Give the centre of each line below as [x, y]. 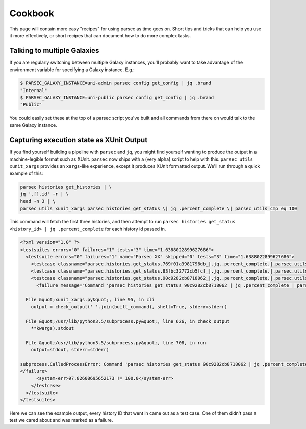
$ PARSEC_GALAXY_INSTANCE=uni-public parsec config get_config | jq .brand [117, 97]
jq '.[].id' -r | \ [44, 194]
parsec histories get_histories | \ [66, 187]
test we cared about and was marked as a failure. [61, 420]
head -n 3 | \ [38, 201]
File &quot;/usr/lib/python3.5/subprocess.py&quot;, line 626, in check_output [128, 321]
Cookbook [32, 13]
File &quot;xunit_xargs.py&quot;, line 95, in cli [90, 300]
